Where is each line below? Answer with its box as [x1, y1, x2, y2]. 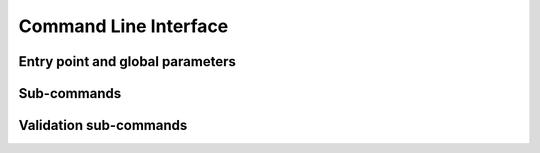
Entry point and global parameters [18, 53, 237, 70]
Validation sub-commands [18, 117, 188, 134]
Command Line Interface [18, 15, 229, 37]
